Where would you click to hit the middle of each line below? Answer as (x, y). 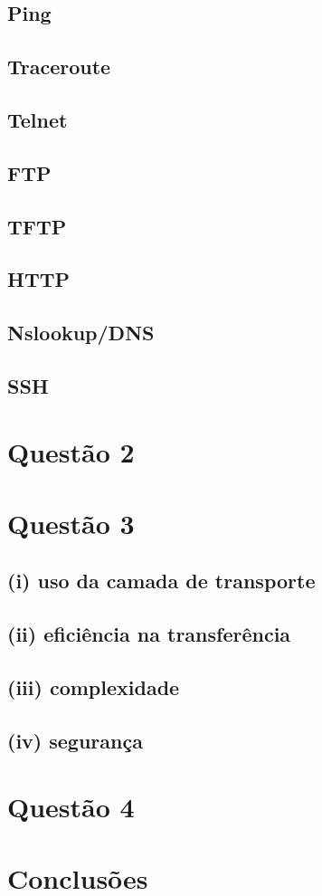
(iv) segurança (75, 740)
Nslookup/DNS (81, 333)
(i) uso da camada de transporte (161, 581)
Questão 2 (71, 452)
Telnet (38, 119)
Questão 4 (71, 807)
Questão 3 (71, 523)
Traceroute (59, 67)
